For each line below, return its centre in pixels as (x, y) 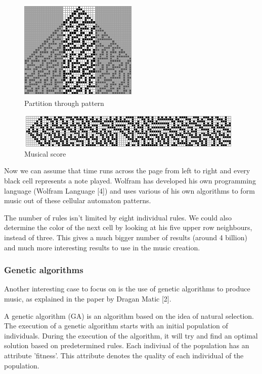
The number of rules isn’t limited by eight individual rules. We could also (118, 217)
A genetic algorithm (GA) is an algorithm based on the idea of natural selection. (129, 315)
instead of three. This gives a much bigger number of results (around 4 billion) (126, 237)
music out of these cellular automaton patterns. (78, 200)
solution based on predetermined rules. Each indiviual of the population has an (127, 345)
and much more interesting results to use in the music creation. (102, 247)
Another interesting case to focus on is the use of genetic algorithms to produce (127, 289)
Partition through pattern (64, 103)
